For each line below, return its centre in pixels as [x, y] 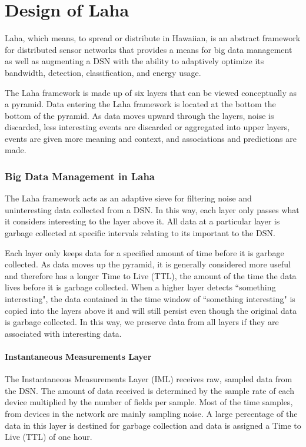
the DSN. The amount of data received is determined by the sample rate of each [149, 390]
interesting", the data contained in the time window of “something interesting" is [150, 299]
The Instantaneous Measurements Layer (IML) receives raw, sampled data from [149, 379]
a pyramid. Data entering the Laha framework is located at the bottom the [140, 104]
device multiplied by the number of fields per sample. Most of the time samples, [149, 402]
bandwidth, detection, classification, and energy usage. [103, 72]
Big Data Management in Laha [80, 176]
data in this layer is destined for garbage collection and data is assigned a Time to [153, 425]
